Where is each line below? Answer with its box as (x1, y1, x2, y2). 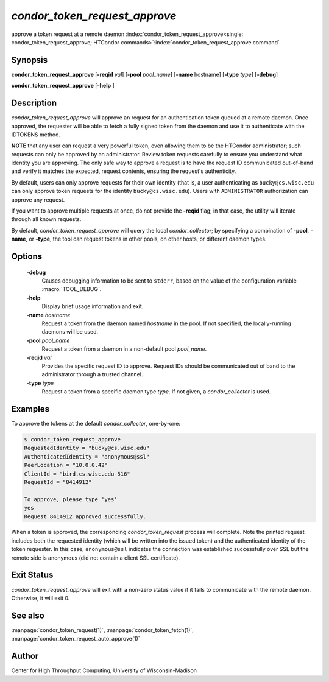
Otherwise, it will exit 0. (11, 594, 70, 602)
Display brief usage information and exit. (41, 303, 144, 310)
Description (11, 98, 57, 108)
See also (11, 610, 45, 620)
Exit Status (11, 570, 54, 580)
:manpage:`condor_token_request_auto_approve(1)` (11, 635, 140, 642)
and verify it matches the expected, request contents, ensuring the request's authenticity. (11, 167, 236, 175)
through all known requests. (11, 216, 82, 223)
